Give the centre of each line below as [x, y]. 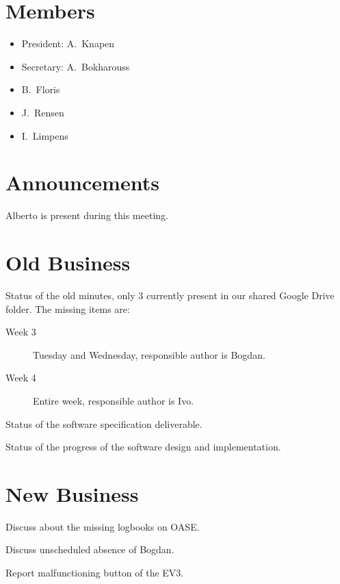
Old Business [68, 262]
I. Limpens [45, 135]
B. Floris [41, 89]
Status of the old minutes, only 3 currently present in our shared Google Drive [170, 295]
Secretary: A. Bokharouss [76, 66]
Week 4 [21, 378]
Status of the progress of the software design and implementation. [143, 447]
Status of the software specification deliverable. [104, 423]
